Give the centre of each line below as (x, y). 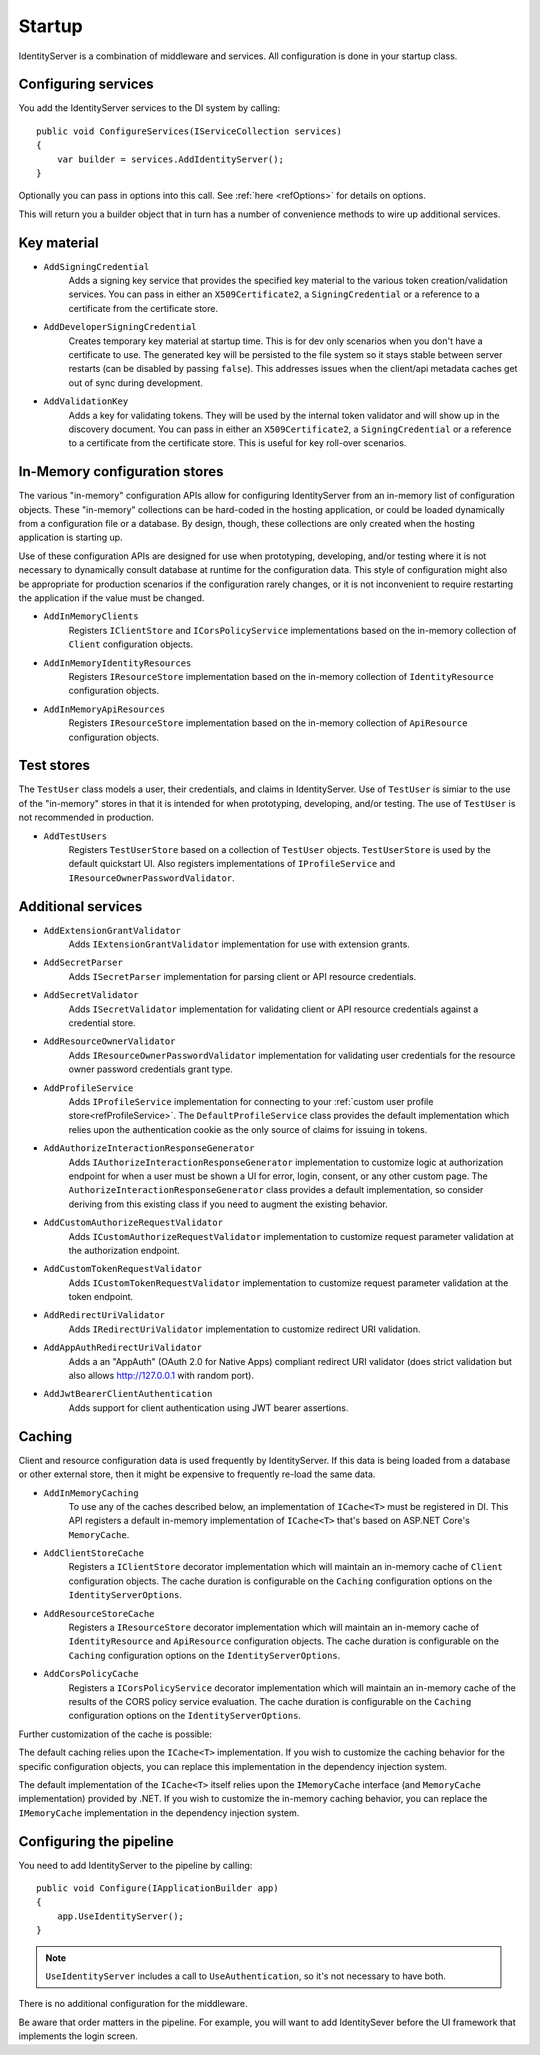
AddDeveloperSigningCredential (120, 327)
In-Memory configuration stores (121, 471)
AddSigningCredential (96, 266)
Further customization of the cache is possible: (115, 1734)
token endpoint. (101, 1297)
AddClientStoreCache (94, 1553)
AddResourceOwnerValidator (109, 1041)
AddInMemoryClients (91, 616)
